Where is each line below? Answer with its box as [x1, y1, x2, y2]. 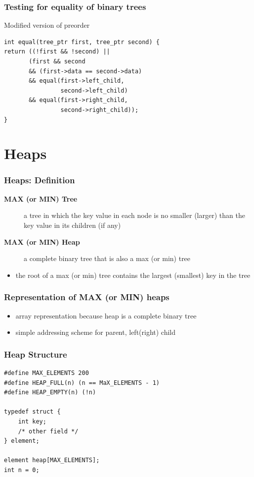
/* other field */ [18, 427, 79, 435]
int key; [18, 418, 46, 425]
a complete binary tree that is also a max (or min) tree [24, 253, 191, 264]
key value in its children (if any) [24, 219, 121, 230]
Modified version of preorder [4, 20, 90, 30]
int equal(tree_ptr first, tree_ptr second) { [4, 38, 160, 46]
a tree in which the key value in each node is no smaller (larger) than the [24, 210, 245, 220]
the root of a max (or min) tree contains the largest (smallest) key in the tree [15, 269, 251, 280]
